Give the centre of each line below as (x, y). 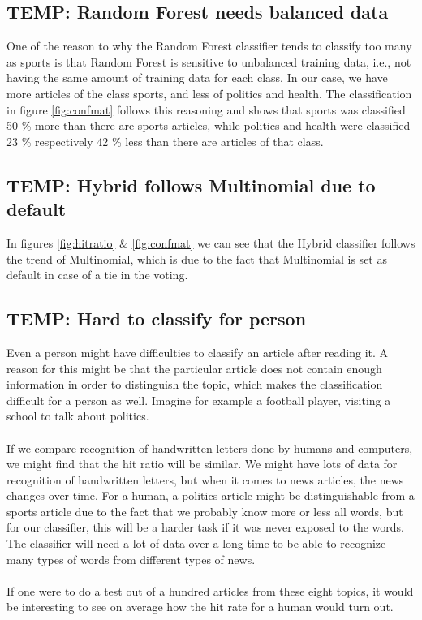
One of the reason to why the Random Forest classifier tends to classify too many (209, 46)
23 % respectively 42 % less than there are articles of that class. (165, 141)
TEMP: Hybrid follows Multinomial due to (191, 185)
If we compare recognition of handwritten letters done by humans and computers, (210, 448)
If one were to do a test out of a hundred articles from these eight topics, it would (210, 590)
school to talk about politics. (78, 416)
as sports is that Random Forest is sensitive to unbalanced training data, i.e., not (209, 61)
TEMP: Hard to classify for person (157, 319)
